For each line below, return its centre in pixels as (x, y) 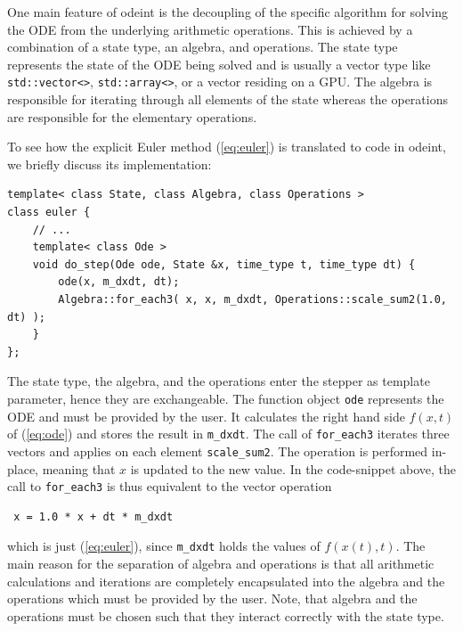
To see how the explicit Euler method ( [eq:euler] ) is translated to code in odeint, (227, 147)
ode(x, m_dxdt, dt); (119, 282)
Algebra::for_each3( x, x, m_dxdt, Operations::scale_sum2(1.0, (252, 299)
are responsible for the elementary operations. (132, 116)
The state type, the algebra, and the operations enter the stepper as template (219, 381)
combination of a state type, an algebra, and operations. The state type (203, 47)
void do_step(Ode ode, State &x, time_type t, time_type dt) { (224, 264)
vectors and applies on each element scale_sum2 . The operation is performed (218, 451)
